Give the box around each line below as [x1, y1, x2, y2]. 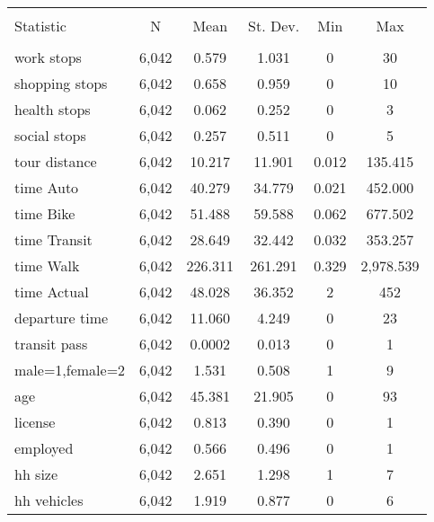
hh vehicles [14, 490, 84, 510]
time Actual [14, 281, 89, 302]
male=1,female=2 [14, 359, 126, 380]
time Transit [14, 229, 93, 250]
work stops [14, 47, 82, 67]
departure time [14, 307, 109, 328]
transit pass [14, 333, 88, 354]
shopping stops [14, 73, 108, 93]
